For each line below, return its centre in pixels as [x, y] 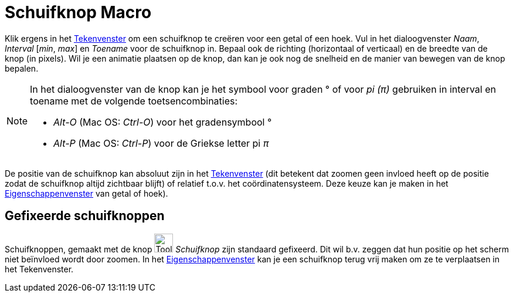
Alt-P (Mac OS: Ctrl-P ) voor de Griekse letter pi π [161, 143]
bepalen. [22, 68]
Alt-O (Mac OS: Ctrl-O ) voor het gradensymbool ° [163, 122]
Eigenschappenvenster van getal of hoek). [86, 193]
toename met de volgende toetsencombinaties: [134, 101]
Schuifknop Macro [78, 12]
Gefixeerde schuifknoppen [85, 216]
